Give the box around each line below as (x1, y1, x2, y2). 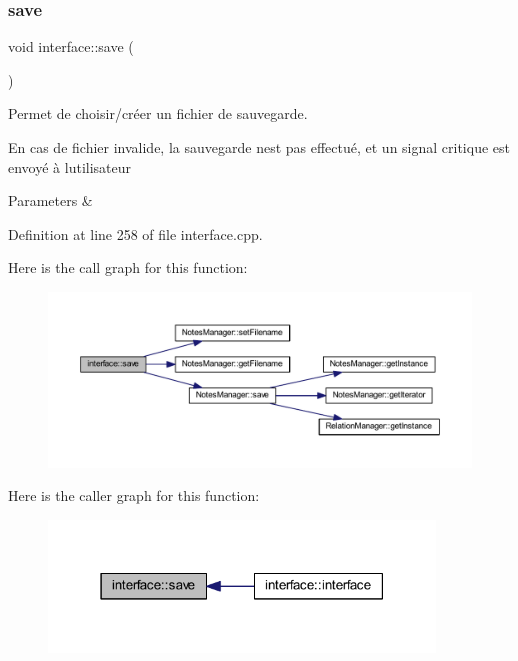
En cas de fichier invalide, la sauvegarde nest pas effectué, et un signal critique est (8, 137, 510, 157)
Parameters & (8, 190, 93, 211)
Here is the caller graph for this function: (8, 485, 260, 506)
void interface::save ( (8, 36, 134, 57)
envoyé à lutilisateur (8, 156, 132, 177)
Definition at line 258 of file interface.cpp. (8, 223, 263, 244)
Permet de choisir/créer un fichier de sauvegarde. (8, 103, 308, 124)
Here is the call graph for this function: (8, 257, 248, 278)
